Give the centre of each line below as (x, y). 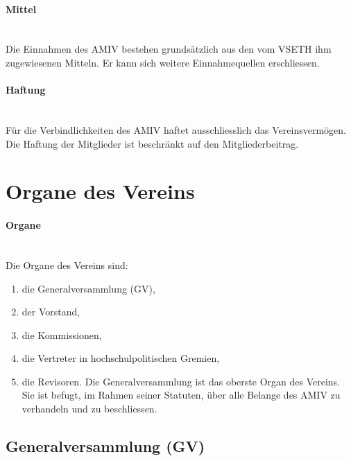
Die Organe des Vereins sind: (67, 264)
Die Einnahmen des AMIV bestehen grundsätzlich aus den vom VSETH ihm (169, 49)
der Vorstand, (51, 312)
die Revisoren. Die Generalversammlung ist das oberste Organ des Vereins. (181, 381)
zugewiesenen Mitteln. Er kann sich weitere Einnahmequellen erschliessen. (163, 62)
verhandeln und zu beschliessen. (89, 409)
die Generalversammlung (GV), (88, 288)
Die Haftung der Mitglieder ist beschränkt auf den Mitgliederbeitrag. (152, 143)
